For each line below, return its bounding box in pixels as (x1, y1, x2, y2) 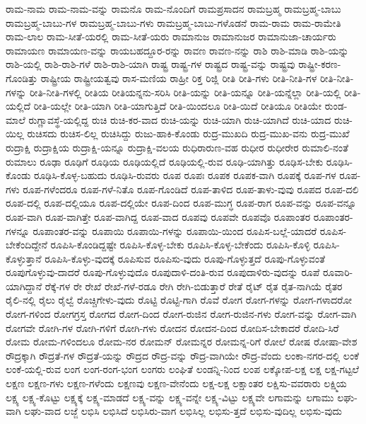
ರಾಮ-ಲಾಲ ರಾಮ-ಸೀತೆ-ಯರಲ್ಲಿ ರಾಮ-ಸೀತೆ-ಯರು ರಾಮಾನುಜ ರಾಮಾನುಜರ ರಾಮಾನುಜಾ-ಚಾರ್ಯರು (6, 29, 336, 44)
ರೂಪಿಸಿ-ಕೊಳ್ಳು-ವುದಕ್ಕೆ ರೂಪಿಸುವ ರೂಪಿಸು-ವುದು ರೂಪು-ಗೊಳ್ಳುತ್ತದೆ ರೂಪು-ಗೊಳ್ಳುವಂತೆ (45, 251, 325, 265)
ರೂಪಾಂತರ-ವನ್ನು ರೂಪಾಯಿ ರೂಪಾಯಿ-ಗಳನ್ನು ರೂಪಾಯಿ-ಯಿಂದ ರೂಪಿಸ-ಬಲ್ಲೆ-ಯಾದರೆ (33, 223, 317, 238)
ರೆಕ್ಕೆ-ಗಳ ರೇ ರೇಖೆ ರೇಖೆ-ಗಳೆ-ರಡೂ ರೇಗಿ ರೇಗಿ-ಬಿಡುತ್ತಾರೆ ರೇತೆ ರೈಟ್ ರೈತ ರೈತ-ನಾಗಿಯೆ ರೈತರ (45, 278, 343, 293)
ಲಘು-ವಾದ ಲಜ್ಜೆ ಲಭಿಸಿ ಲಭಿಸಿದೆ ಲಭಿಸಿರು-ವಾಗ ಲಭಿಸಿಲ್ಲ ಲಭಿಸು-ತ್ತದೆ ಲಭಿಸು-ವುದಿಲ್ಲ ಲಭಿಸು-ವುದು (24, 403, 343, 418)
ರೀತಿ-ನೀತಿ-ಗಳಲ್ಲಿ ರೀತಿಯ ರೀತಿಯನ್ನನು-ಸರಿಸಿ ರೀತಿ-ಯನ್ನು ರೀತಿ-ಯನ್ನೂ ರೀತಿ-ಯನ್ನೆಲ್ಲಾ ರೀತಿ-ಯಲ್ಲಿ (29, 84, 341, 99)
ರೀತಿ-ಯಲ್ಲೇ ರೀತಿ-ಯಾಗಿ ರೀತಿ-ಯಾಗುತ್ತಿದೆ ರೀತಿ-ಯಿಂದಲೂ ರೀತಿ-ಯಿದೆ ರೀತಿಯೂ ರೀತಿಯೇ (33, 98, 322, 113)
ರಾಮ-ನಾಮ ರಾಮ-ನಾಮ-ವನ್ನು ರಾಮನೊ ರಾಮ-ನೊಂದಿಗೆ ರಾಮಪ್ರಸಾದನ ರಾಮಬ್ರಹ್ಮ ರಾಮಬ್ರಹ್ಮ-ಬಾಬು (6, 1, 341, 16)
